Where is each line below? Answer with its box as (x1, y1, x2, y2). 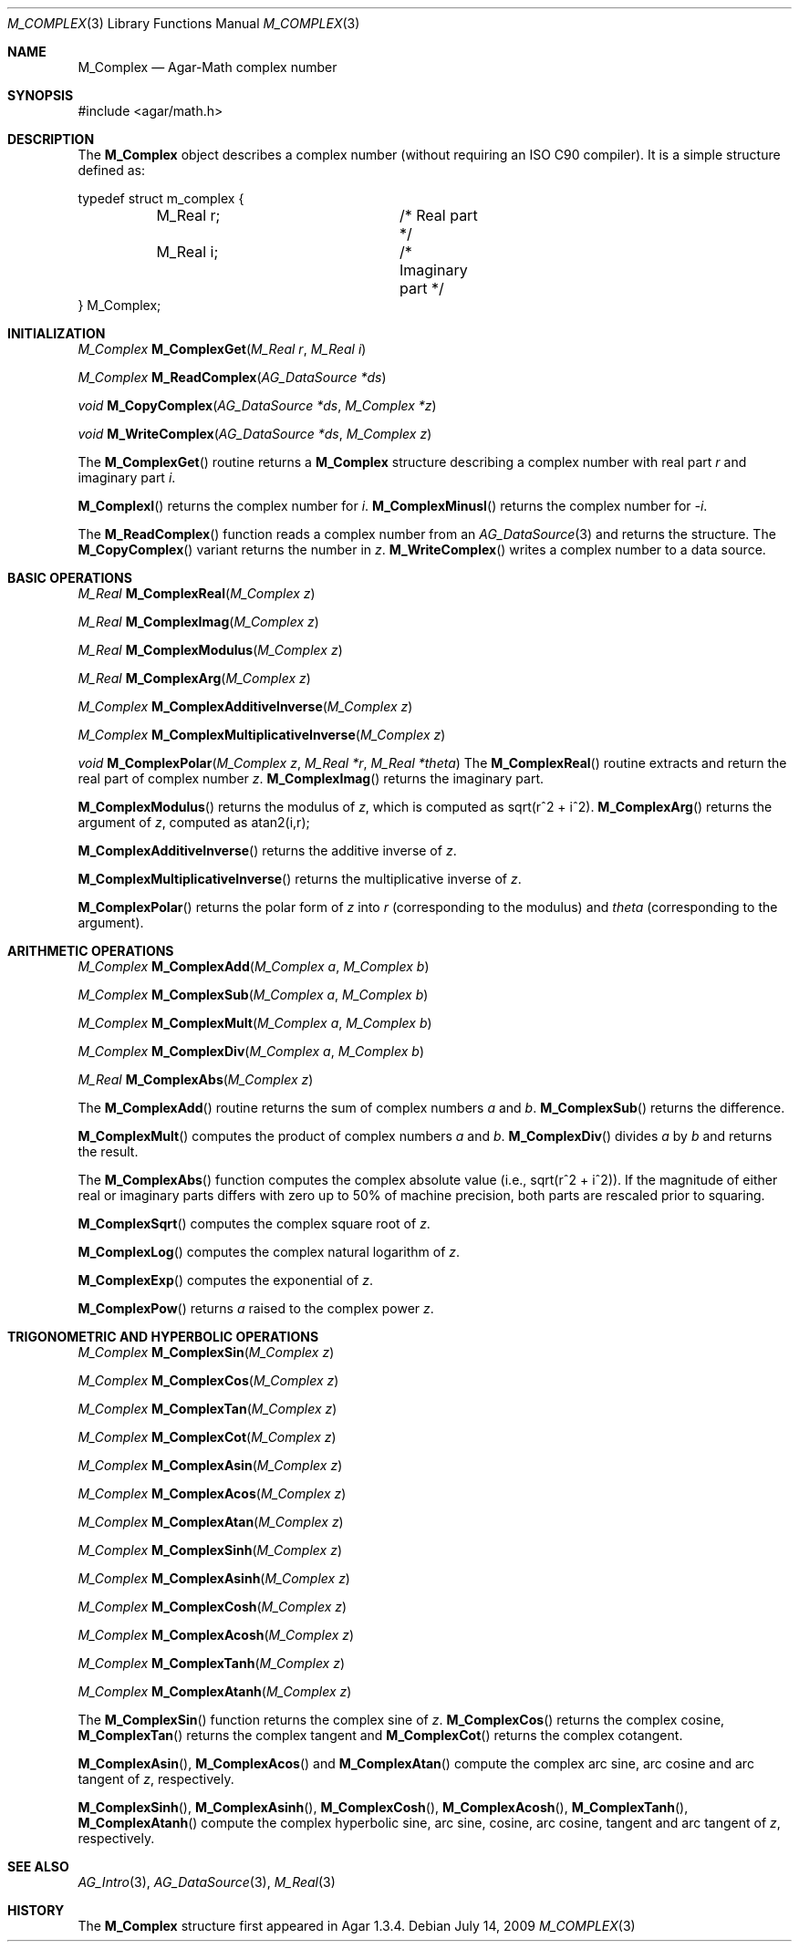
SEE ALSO (7, 1859, 69, 1874)
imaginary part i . (78, 470, 176, 485)
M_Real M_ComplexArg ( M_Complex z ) (78, 670, 311, 686)
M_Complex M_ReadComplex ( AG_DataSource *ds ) (78, 369, 387, 385)
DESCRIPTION (7, 131, 95, 147)
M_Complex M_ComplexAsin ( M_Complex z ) (78, 1457, 343, 1473)
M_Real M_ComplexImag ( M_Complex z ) (78, 614, 319, 629)
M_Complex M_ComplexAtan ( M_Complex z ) (78, 1514, 344, 1529)
